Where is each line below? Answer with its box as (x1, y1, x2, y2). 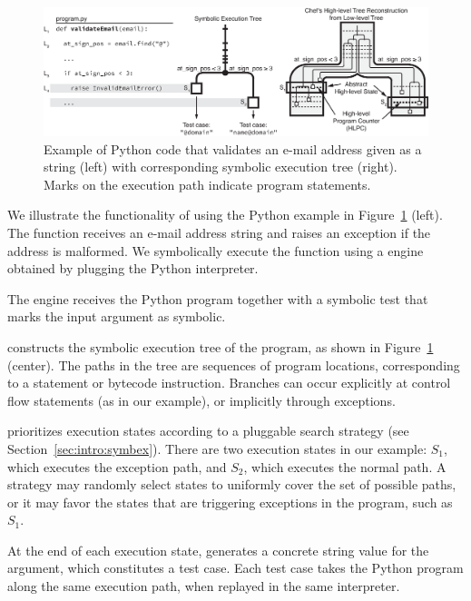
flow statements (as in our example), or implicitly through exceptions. (7, 390, 396, 409)
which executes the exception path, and (7, 457, 227, 476)
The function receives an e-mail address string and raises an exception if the (7, 222, 431, 241)
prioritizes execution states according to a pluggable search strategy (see (7, 421, 409, 440)
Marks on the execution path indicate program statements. (44, 174, 371, 193)
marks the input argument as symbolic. (7, 307, 226, 326)
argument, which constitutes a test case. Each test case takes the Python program (7, 558, 464, 577)
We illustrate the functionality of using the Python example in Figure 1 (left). (7, 205, 443, 224)
